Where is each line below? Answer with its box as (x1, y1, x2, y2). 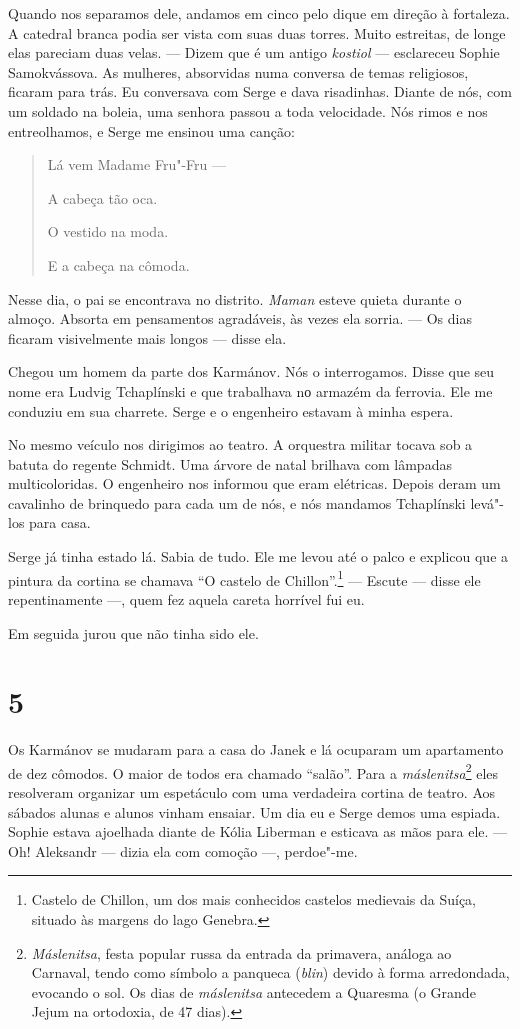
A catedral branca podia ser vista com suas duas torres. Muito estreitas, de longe (8, 22, 506, 43)
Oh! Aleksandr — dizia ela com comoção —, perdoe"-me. (8, 840, 358, 861)
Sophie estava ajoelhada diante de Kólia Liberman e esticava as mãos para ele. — (8, 821, 508, 842)
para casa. (29, 512, 91, 533)
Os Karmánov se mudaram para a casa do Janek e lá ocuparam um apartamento (8, 739, 504, 760)
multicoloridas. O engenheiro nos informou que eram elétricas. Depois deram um (8, 473, 501, 494)
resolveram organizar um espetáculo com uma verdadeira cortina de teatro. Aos (8, 782, 496, 803)
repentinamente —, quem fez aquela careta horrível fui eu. (8, 588, 365, 609)
